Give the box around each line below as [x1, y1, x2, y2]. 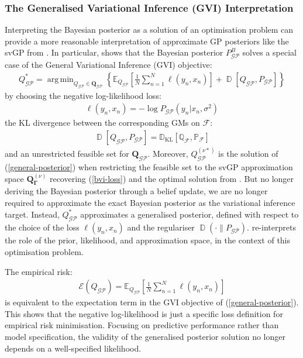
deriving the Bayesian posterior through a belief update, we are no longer [5, 185, 268, 197]
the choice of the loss [5, 221, 80, 233]
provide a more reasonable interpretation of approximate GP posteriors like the [5, 35, 289, 47]
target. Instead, [5, 208, 60, 220]
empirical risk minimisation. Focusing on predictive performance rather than [5, 319, 279, 331]
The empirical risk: [5, 265, 73, 277]
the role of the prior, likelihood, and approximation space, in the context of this [5, 234, 291, 246]
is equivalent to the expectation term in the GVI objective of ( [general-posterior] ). [5, 296, 299, 308]
